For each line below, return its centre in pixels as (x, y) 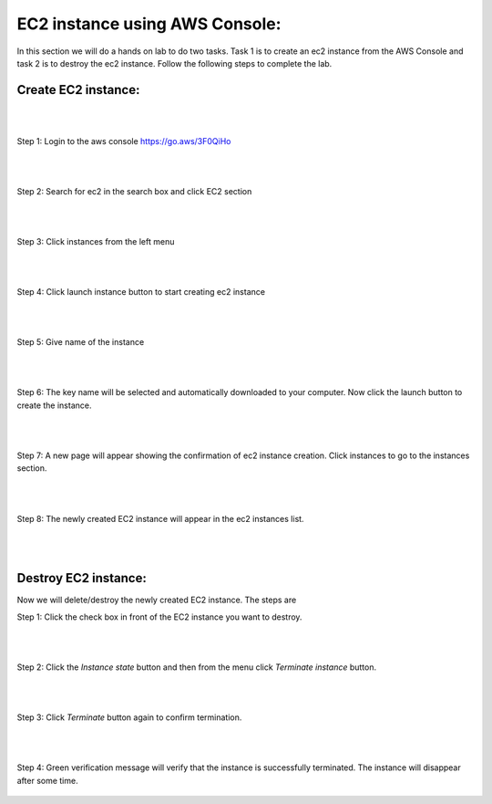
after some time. (47, 780)
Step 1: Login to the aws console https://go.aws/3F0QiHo (124, 141)
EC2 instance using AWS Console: (149, 24)
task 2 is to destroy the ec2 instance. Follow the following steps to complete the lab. (174, 63)
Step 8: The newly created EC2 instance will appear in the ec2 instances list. (160, 518)
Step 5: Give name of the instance (81, 342)
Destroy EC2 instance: (82, 578)
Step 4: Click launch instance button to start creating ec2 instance (141, 292)
